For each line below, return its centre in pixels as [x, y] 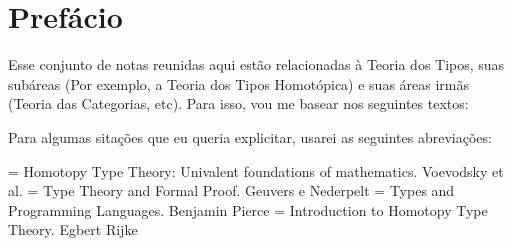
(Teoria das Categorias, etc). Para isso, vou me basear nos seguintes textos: [238, 103]
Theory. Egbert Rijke [73, 229]
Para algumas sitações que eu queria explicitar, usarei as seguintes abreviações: [250, 136]
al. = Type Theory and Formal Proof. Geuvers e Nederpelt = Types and [231, 190]
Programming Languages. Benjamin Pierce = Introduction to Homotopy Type [248, 209]
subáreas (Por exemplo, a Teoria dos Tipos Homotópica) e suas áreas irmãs [239, 83]
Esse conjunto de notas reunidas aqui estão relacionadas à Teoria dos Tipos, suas [256, 64]
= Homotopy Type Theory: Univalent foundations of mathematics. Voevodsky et [256, 170]
